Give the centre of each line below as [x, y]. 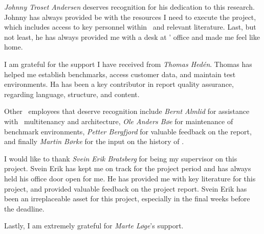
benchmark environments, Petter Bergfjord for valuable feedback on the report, [128, 131]
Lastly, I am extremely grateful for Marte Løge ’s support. [94, 226]
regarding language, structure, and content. [72, 94]
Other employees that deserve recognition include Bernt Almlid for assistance [127, 111]
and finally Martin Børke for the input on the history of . [94, 141]
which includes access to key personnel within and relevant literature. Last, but [130, 27]
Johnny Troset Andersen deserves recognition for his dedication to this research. [129, 7]
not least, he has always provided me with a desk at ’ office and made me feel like [132, 37]
